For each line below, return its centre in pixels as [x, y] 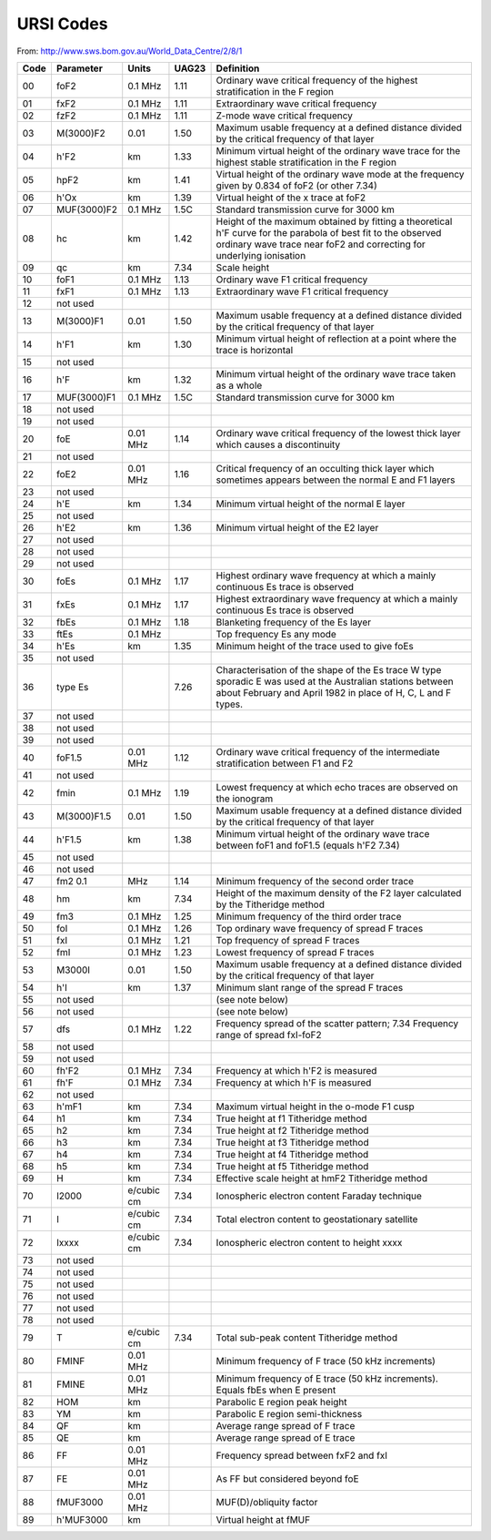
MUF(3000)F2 [87, 209]
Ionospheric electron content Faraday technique [319, 1196]
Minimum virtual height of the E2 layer [297, 527]
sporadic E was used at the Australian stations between [335, 681]
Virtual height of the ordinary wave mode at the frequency [340, 174]
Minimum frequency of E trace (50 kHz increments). [327, 1378]
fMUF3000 [80, 1502]
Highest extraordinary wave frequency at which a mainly [337, 598]
